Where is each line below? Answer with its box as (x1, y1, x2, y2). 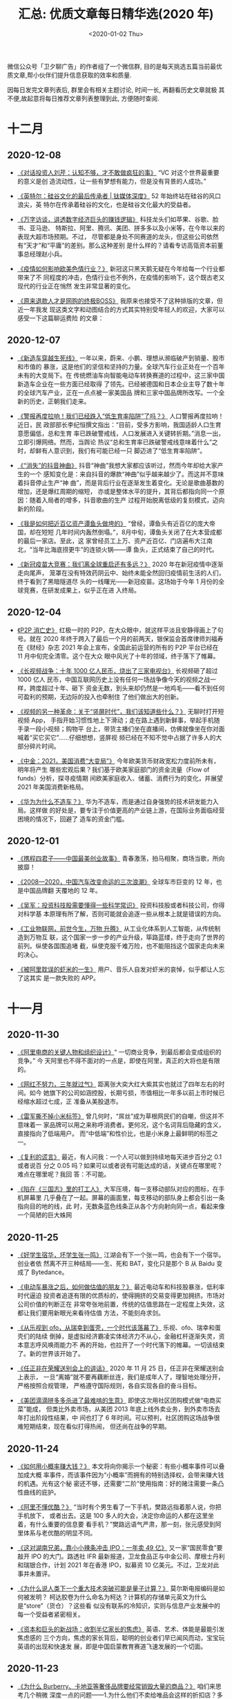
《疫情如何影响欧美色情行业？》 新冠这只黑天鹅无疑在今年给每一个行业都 (17, 264, 225, 272)
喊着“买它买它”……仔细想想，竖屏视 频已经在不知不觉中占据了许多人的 (17, 733, 216, 742)
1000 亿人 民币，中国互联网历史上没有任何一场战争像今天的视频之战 (17, 675, 211, 683)
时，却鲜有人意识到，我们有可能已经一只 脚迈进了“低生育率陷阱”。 (17, 446, 206, 455)
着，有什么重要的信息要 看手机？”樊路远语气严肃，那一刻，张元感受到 (17, 1520, 215, 1528)
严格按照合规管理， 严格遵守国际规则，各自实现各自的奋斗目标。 (17, 1382, 201, 1390)
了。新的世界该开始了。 (17, 1350, 84, 1358)
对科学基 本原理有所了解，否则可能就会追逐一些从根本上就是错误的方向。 (17, 909, 225, 918)
